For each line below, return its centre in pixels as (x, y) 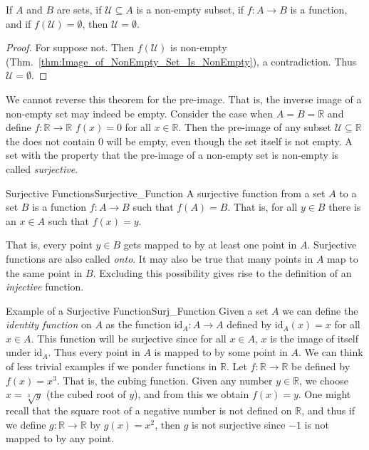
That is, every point (49, 245)
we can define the (320, 310)
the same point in (44, 272)
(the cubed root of (86, 394)
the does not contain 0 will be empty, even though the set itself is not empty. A (179, 141)
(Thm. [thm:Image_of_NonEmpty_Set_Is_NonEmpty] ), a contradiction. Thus (181, 61)
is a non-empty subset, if (190, 9)
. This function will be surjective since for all (129, 338)
